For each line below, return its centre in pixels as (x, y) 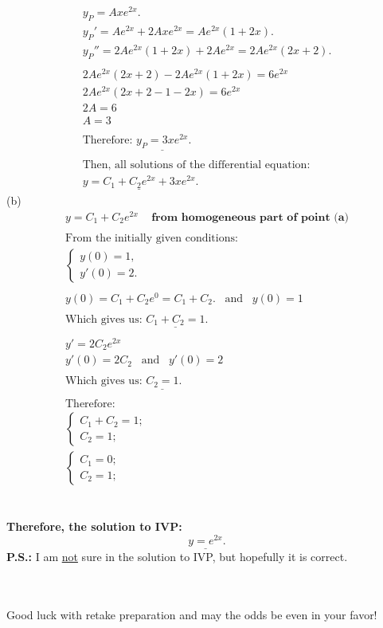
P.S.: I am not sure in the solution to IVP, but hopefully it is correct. (177, 557)
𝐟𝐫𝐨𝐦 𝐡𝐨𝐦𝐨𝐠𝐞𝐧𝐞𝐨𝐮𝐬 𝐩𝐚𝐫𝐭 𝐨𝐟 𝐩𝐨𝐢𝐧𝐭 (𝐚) (250, 217)
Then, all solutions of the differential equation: (196, 165)
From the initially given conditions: (151, 238)
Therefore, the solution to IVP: (94, 526)
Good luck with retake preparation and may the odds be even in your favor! (192, 615)
